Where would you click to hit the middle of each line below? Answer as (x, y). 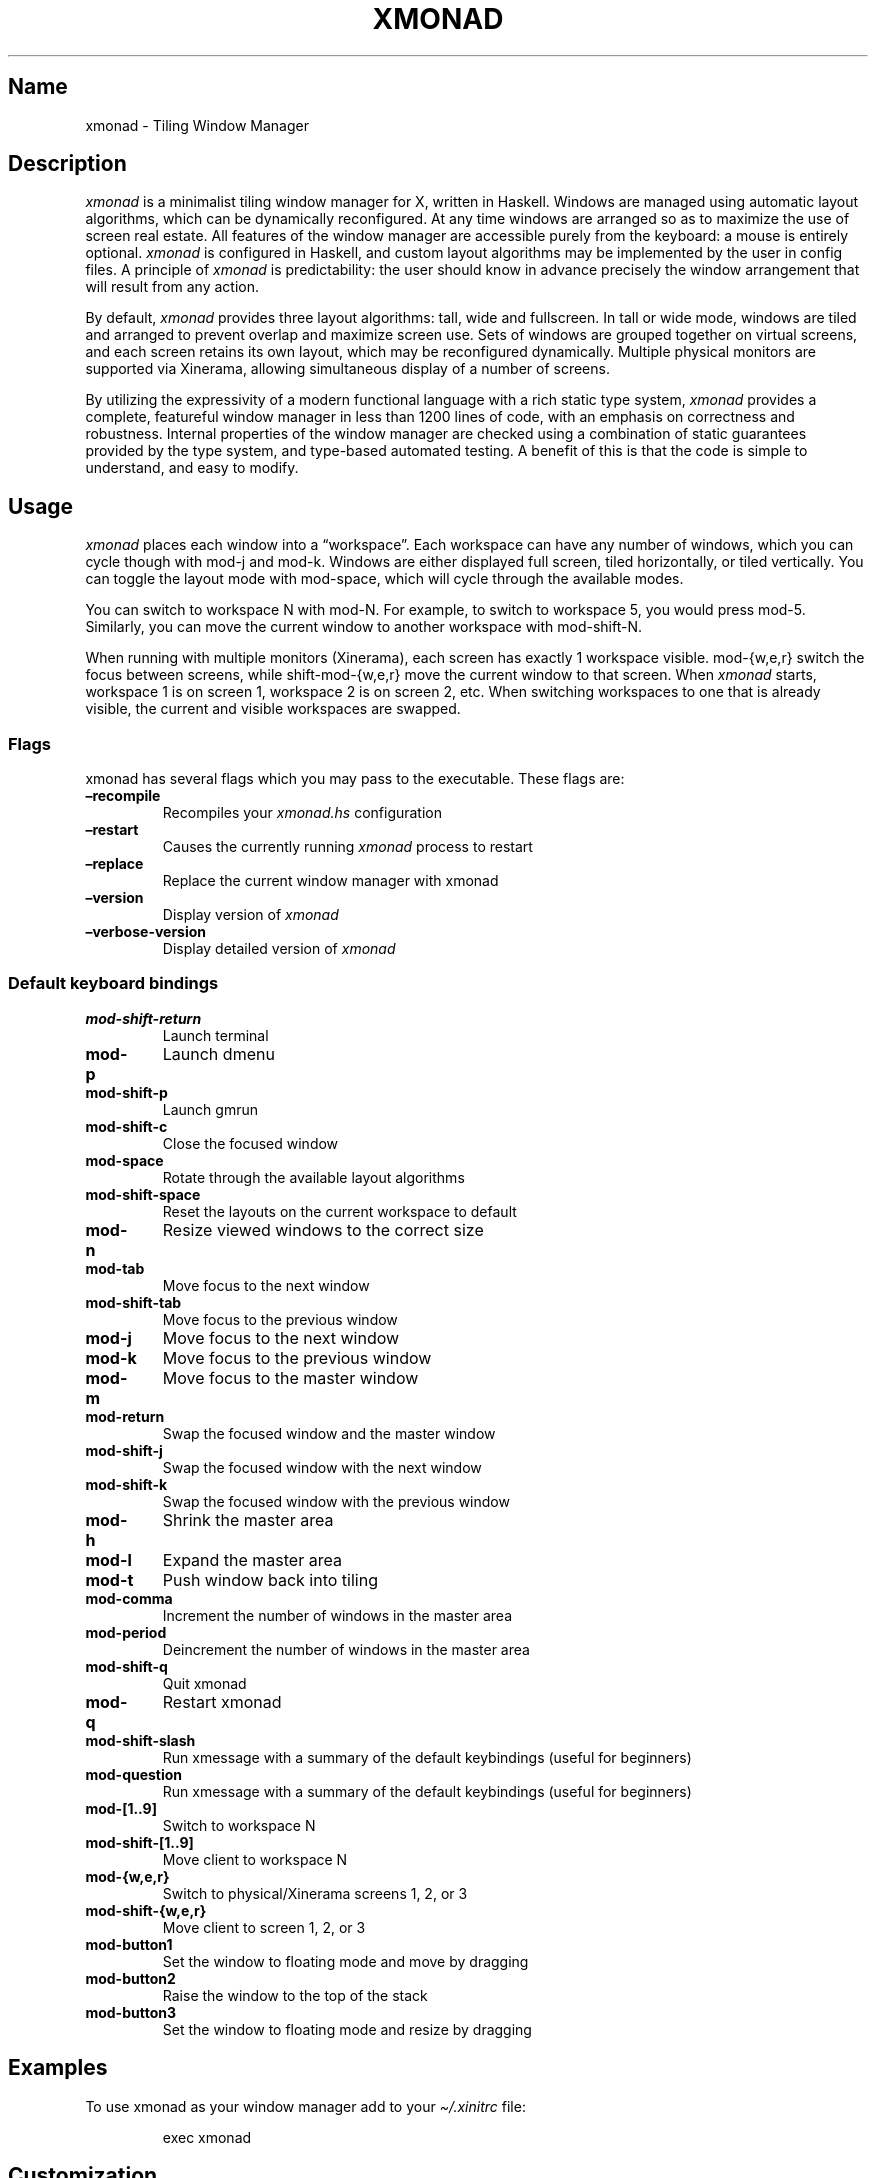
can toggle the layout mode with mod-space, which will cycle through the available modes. (384, 579)
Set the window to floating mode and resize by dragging (347, 2029)
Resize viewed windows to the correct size (323, 1229)
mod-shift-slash (140, 1740)
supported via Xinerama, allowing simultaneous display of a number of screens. (347, 369)
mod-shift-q (126, 1666)
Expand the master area (252, 1559)
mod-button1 (129, 1944)
